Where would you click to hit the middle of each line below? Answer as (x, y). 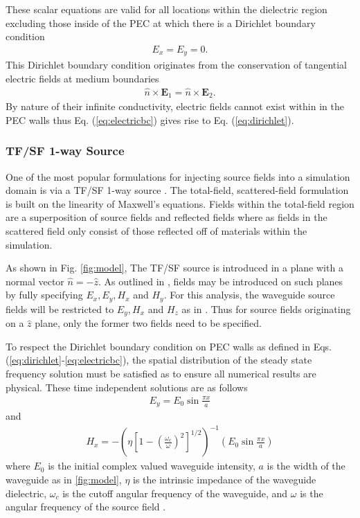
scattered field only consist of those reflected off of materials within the (156, 230)
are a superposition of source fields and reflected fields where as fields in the (166, 217)
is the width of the (306, 466)
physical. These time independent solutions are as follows (127, 387)
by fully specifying (44, 295)
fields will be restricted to (60, 309)
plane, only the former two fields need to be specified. (148, 323)
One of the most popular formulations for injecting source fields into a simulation (178, 176)
